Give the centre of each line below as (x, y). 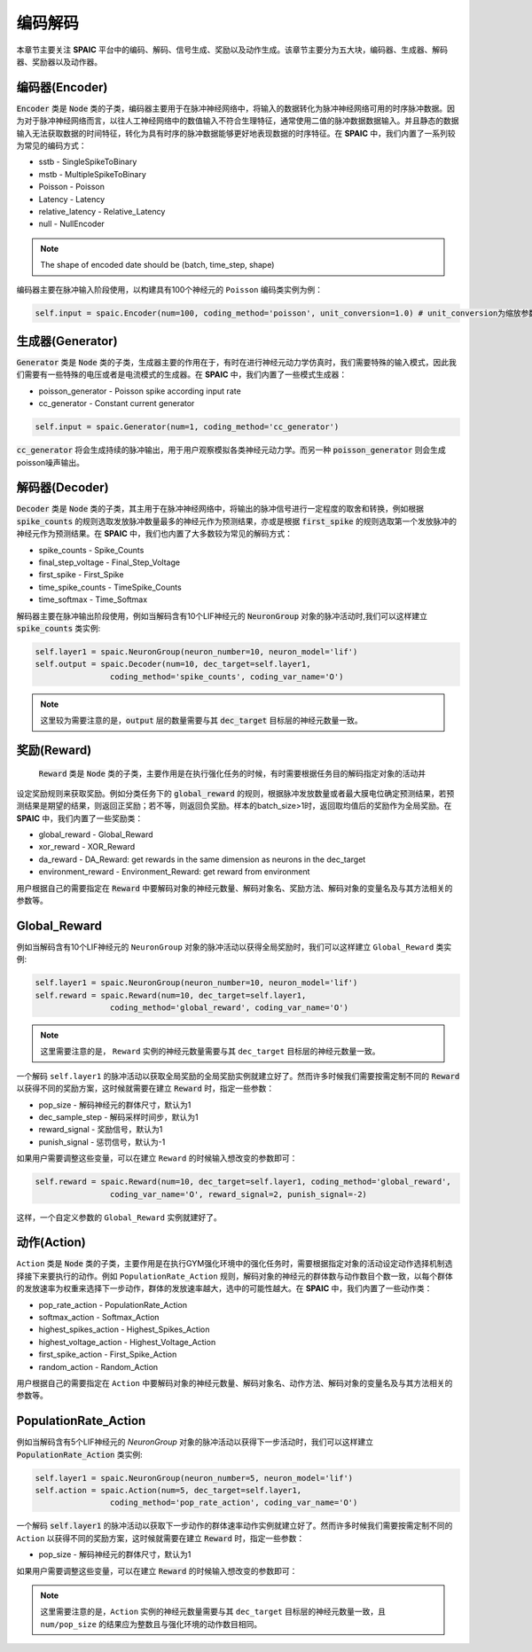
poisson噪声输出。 (50, 462)
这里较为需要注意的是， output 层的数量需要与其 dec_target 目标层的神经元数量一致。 (201, 720)
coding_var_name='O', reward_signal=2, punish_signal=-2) (239, 1194)
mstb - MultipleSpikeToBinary (92, 174)
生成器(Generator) (67, 341)
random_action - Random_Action (98, 1366)
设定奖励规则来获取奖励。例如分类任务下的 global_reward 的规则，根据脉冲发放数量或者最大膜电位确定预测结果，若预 (235, 793)
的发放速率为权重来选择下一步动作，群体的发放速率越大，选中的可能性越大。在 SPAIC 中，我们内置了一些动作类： (224, 1288)
